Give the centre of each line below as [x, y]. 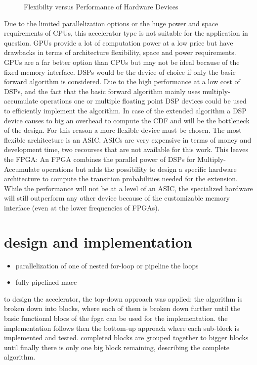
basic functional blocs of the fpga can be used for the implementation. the [116, 318]
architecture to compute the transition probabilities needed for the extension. [121, 179]
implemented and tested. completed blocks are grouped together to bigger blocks [126, 338]
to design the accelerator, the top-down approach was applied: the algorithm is [123, 298]
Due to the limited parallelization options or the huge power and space [111, 23]
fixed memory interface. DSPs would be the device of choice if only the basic [120, 72]
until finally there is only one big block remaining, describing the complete [117, 347]
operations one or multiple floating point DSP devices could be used [143, 101]
